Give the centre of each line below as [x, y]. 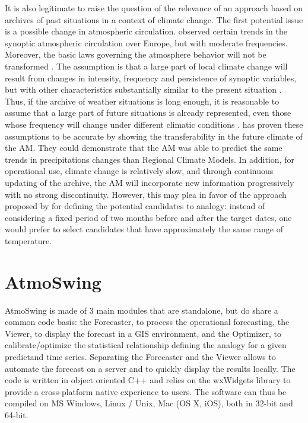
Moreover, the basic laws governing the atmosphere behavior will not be [136, 54]
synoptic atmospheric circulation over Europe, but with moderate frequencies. [146, 42]
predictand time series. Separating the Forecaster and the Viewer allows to [140, 356]
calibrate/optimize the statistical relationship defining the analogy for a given [146, 345]
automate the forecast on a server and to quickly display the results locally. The [150, 368]
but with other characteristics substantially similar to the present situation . [143, 89]
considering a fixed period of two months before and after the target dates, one [148, 217]
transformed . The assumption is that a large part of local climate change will [146, 66]
